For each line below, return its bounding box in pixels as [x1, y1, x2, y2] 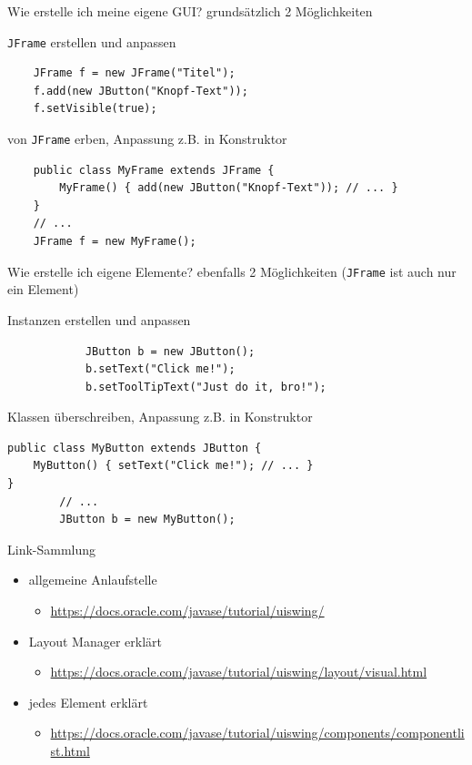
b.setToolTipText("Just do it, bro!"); [85, 380, 326, 393]
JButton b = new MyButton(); [59, 513, 236, 526]
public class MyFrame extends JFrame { [33, 163, 275, 177]
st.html [50, 741, 90, 760]
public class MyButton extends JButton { [7, 441, 262, 454]
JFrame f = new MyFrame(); [33, 235, 196, 249]
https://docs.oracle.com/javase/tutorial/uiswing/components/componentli [50, 723, 465, 742]
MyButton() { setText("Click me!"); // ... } [33, 459, 314, 473]
